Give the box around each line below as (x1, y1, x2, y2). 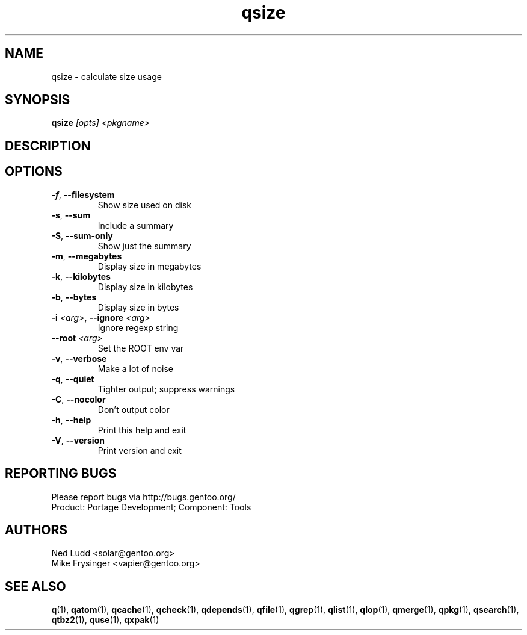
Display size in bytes (97, 302, 179, 312)
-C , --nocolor (51, 394, 106, 404)
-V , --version (51, 435, 105, 445)
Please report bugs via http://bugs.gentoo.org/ (51, 491, 236, 502)
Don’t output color (97, 404, 170, 415)
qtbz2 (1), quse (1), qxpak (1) (51, 615, 159, 625)
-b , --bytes (51, 291, 97, 302)
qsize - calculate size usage (51, 71, 162, 82)
